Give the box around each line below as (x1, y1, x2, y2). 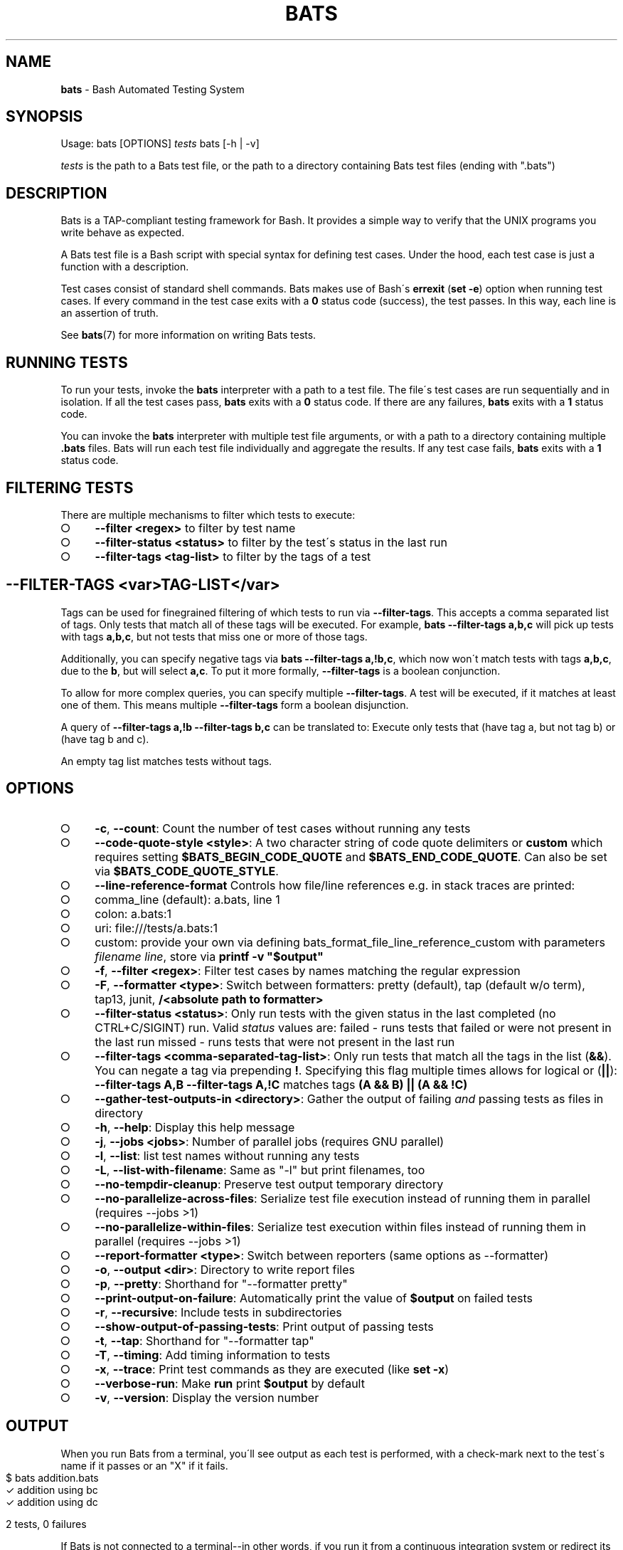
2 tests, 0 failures (6, 1517, 87, 1530)
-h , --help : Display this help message (95, 1119, 295, 1134)
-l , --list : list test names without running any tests (95, 1148, 360, 1163)
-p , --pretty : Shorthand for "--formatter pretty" (95, 1276, 348, 1291)
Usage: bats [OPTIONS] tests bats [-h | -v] (60, 137, 260, 150)
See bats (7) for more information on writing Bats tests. (60, 329, 316, 342)
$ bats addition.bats (6, 1471, 99, 1484)
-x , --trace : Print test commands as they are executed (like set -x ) (95, 1361, 449, 1376)
